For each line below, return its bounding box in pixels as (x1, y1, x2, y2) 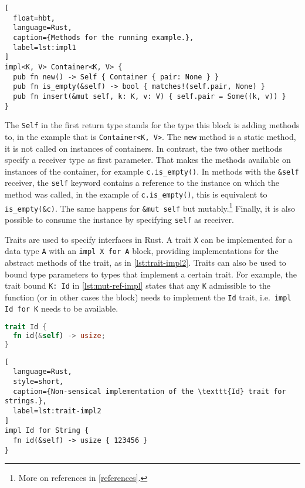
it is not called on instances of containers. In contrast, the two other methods (5, 142, 283, 154)
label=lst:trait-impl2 (13, 407, 101, 416)
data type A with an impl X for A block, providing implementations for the (5, 245, 279, 257)
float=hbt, (13, 14, 55, 22)
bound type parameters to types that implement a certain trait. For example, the (5, 268, 297, 280)
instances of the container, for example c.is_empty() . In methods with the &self (5, 165, 299, 177)
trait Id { (5, 323, 47, 332)
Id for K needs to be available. (5, 302, 118, 315)
